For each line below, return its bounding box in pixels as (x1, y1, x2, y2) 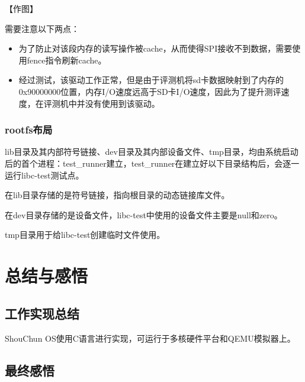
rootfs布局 (5, 122, 53, 137)
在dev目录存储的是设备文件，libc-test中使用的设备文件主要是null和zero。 (5, 208, 282, 221)
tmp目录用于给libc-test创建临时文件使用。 (5, 228, 165, 241)
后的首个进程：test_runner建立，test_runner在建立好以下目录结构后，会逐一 (5, 157, 300, 169)
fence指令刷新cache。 (27, 53, 107, 66)
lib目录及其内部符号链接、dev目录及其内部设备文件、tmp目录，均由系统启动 (5, 145, 298, 158)
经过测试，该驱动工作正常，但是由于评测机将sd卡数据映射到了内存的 (18, 74, 284, 86)
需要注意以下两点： (5, 22, 79, 34)
